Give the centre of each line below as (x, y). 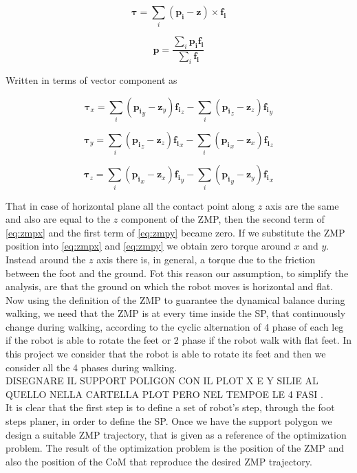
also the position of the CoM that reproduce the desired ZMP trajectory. (159, 461)
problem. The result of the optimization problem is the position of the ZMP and (175, 448)
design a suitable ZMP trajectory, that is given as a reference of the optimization (176, 434)
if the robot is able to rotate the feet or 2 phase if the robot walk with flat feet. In (179, 340)
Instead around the (46, 259)
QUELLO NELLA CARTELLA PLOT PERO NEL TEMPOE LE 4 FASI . (164, 394)
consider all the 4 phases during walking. (91, 367)
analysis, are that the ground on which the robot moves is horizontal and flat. (170, 286)
